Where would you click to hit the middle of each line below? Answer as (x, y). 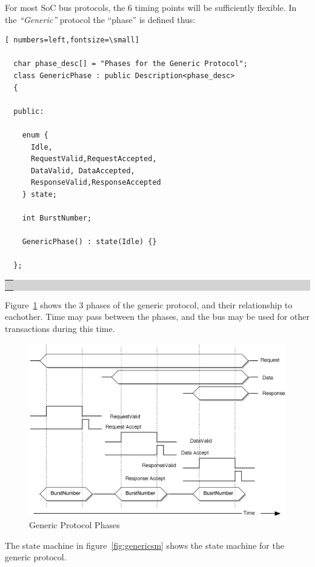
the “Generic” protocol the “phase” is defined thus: (100, 19)
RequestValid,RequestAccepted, (94, 159)
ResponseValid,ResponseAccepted (96, 183)
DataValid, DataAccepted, (83, 171)
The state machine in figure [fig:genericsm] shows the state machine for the (144, 545)
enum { (35, 135)
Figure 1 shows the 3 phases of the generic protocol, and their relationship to (149, 304)
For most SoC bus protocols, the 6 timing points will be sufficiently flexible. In (151, 7)
